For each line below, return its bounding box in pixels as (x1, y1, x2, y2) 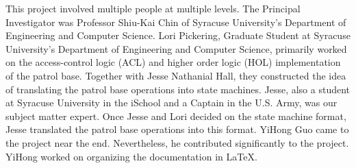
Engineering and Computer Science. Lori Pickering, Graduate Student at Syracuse (5, 28, 351, 43)
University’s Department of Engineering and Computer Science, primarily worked (5, 41, 347, 56)
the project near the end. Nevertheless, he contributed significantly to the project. (5, 135, 349, 149)
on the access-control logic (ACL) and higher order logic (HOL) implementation (5, 55, 341, 69)
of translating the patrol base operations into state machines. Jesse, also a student (5, 82, 351, 96)
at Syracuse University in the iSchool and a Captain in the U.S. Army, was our (5, 95, 338, 110)
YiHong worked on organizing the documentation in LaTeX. (5, 149, 257, 163)
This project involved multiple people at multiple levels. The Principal (5, 1, 301, 15)
